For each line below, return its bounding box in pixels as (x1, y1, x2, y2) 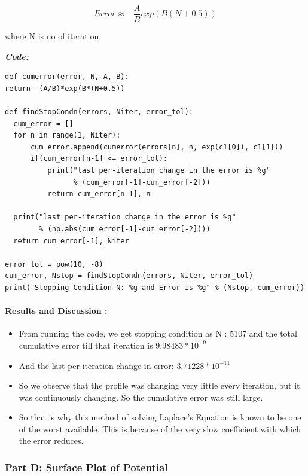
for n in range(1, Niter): (13, 131, 121, 140)
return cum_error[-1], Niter (13, 236, 129, 245)
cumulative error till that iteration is (19, 338, 153, 351)
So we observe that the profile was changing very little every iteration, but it (19, 379, 300, 392)
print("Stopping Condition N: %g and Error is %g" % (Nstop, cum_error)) (5, 283, 305, 292)
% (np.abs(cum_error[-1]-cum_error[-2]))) (39, 224, 211, 233)
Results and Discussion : (5, 304, 108, 317)
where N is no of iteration (5, 30, 99, 42)
